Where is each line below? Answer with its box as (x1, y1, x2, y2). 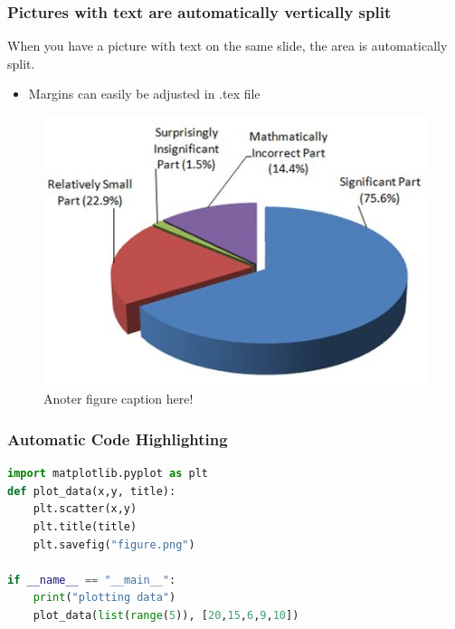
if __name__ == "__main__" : (7, 573, 176, 586)
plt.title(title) (33, 519, 137, 533)
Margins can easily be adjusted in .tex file (28, 84, 261, 103)
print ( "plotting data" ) (33, 591, 176, 605)
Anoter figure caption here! (43, 389, 194, 408)
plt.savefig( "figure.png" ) (33, 538, 195, 551)
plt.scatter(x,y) (33, 502, 137, 516)
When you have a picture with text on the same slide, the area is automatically (7, 36, 448, 55)
